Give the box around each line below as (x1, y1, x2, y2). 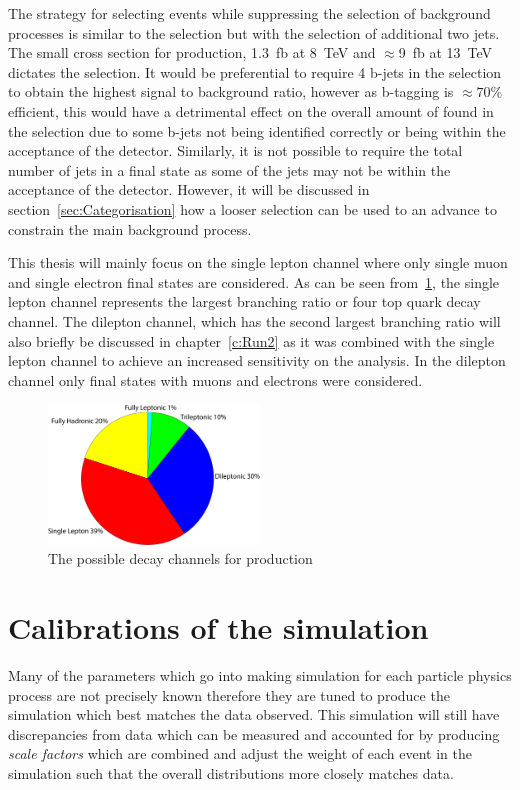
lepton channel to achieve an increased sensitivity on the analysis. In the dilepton (8, 350, 506, 371)
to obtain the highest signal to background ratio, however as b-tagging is (8, 81, 454, 102)
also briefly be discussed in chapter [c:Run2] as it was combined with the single (8, 330, 495, 351)
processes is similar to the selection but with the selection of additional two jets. (8, 22, 500, 43)
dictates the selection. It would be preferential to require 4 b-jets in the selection (8, 61, 502, 82)
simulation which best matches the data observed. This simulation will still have (8, 704, 500, 725)
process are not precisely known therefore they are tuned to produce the (8, 684, 450, 705)
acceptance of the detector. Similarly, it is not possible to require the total (8, 140, 463, 161)
